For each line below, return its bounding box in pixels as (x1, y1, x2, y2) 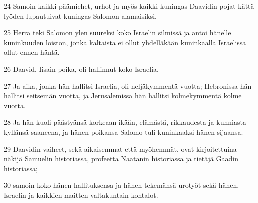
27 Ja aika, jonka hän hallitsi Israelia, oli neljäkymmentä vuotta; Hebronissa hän (4, 80, 252, 91)
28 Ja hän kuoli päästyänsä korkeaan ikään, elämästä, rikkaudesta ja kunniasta (4, 117, 246, 127)
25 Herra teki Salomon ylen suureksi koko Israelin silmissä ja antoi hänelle (4, 27, 231, 38)
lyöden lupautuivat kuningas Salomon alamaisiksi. (4, 10, 157, 21)
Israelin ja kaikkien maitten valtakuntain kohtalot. (4, 189, 158, 200)
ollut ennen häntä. (4, 47, 60, 57)
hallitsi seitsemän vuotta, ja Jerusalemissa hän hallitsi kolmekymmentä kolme (4, 90, 242, 101)
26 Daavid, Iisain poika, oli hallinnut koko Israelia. (4, 63, 159, 74)
